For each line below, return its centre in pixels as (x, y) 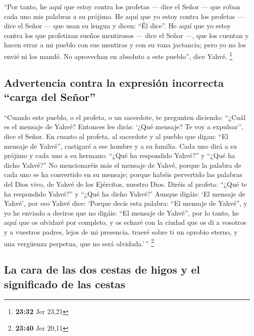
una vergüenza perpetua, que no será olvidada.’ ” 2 (79, 242)
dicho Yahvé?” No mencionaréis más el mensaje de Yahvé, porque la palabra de (123, 165)
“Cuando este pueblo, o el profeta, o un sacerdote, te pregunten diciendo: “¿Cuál (125, 117)
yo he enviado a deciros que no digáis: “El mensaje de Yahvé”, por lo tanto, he (122, 212)
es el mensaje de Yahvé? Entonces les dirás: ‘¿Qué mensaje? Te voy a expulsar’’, (124, 127)
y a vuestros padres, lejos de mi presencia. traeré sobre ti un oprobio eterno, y (121, 231)
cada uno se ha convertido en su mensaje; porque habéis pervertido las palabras (123, 174)
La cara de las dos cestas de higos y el (102, 269)
